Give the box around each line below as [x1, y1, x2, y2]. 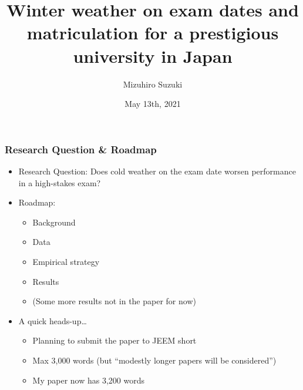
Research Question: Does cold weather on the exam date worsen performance [18, 164, 296, 177]
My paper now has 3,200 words [32, 374, 144, 386]
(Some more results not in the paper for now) [32, 295, 196, 307]
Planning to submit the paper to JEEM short [32, 334, 197, 347]
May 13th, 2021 [124, 97, 181, 110]
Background [32, 216, 76, 228]
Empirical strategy [32, 255, 100, 267]
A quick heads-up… [18, 314, 87, 327]
